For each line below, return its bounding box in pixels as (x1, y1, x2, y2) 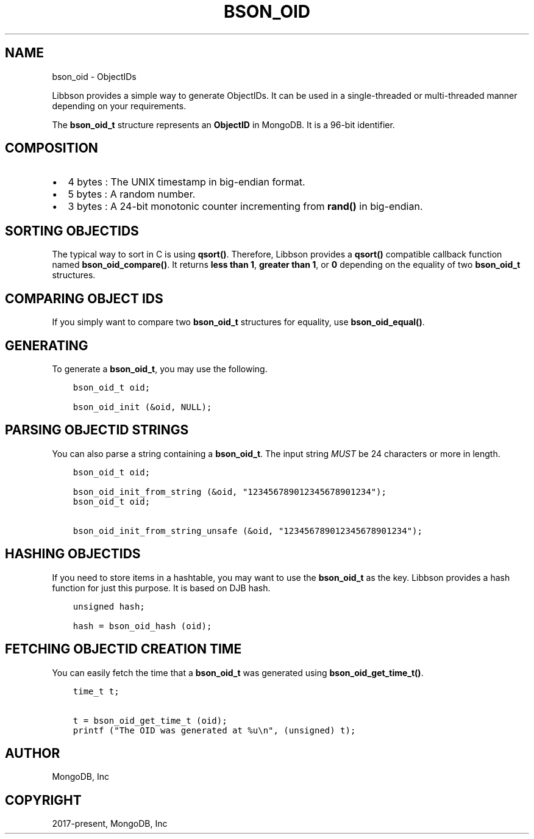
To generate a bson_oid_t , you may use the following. (52, 363, 268, 374)
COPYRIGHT (5, 792, 82, 808)
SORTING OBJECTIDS (5, 223, 139, 239)
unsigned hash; (73, 601, 145, 611)
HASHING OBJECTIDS (5, 546, 141, 562)
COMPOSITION (5, 140, 98, 156)
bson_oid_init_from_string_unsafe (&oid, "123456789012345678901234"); (73, 525, 422, 536)
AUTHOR (5, 745, 60, 761)
